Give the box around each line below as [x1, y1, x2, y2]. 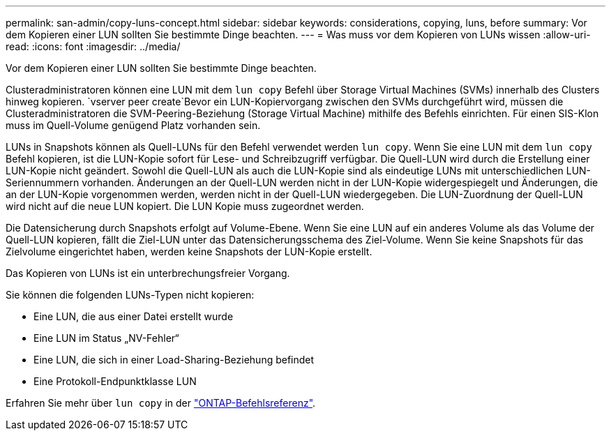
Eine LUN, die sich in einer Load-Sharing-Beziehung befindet [33, 354, 315, 366]
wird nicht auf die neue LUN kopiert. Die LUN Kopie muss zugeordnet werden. [6, 200, 364, 212]
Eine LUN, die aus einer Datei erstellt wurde [33, 310, 234, 322]
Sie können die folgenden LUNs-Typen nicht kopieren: [6, 289, 255, 301]
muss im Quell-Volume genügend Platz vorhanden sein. [6, 119, 261, 131]
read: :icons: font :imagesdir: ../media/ [6, 40, 181, 52]
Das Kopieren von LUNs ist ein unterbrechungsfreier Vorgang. [6, 267, 290, 279]
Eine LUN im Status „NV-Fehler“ [33, 332, 179, 344]
